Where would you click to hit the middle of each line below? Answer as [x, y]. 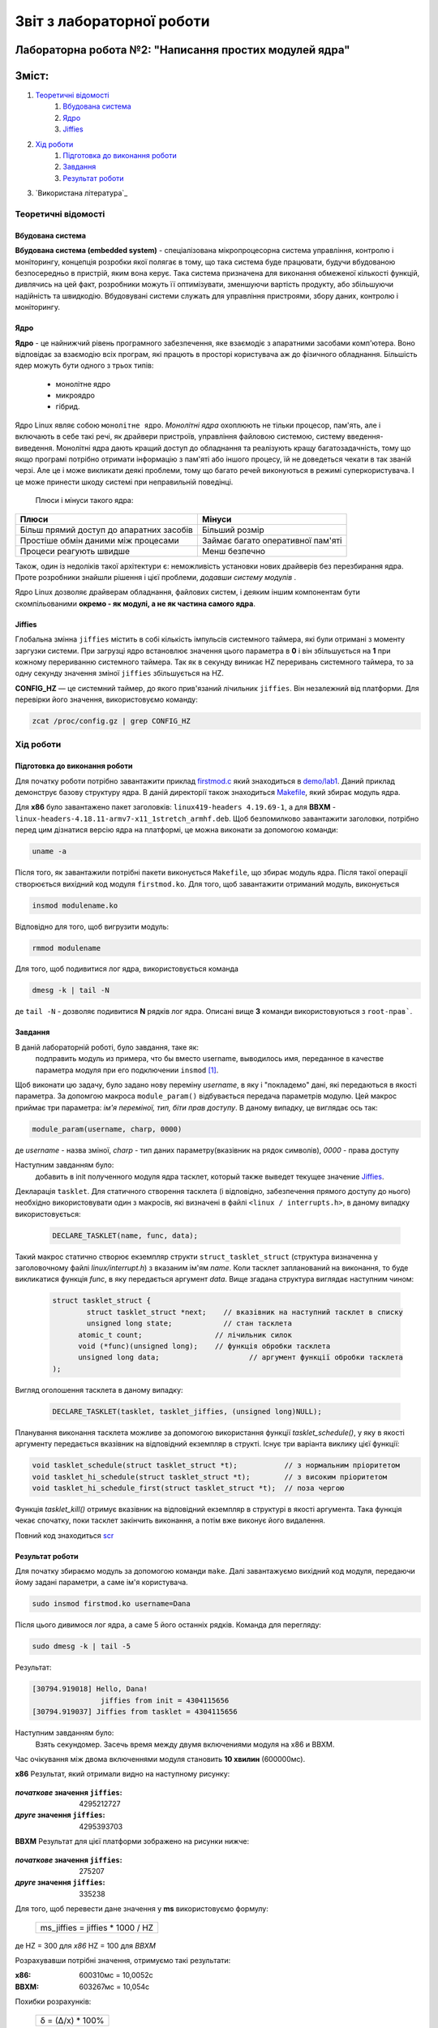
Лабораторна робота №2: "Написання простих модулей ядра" [182, 50]
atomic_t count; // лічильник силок [185, 1335]
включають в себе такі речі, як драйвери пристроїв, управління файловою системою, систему [180, 436]
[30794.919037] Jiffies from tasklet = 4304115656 [135, 1712]
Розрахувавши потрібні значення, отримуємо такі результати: [123, 1960]
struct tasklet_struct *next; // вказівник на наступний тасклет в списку [245, 1312]
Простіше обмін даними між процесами [99, 540]
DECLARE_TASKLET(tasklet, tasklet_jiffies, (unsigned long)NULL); [187, 1411]
